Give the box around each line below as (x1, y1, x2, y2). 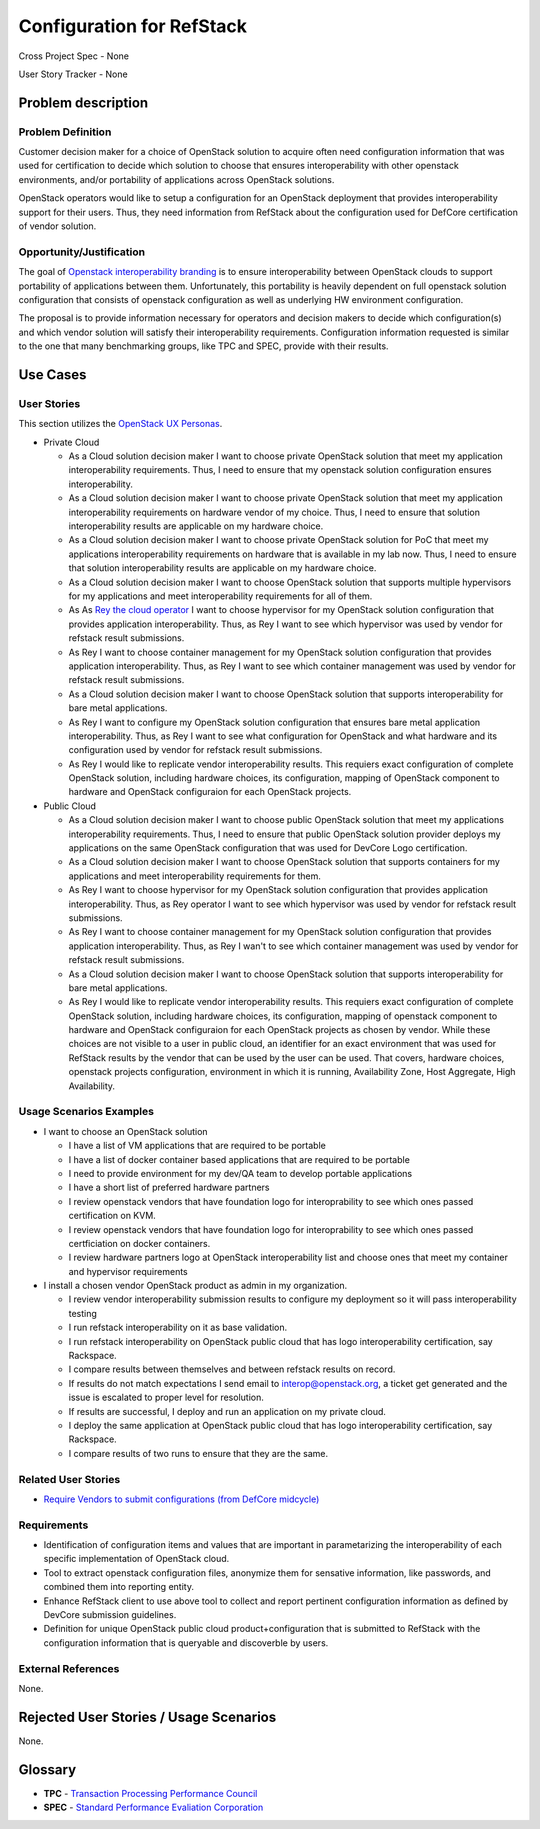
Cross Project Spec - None (18, 50, 130, 62)
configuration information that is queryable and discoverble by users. (43, 1636, 329, 1649)
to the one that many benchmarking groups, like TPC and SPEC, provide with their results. (18, 340, 389, 352)
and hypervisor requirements (68, 1265, 189, 1277)
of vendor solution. (18, 220, 97, 232)
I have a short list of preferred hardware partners (68, 1181, 270, 1194)
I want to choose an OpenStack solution (43, 1125, 209, 1137)
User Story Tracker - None (18, 68, 129, 80)
